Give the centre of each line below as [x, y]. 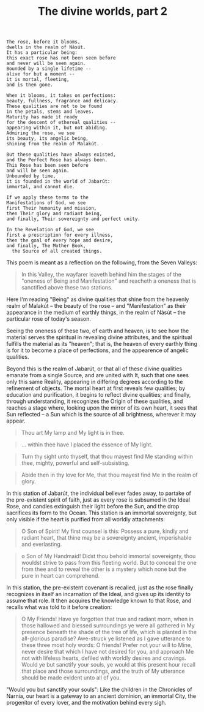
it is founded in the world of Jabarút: [59, 182]
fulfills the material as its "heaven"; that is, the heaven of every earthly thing [102, 344]
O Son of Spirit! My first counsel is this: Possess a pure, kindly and [105, 531]
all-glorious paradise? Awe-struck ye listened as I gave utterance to [106, 638]
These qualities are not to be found [54, 106]
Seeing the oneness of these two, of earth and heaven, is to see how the [98, 331]
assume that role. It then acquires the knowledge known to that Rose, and [99, 601]
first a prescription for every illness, [60, 235]
